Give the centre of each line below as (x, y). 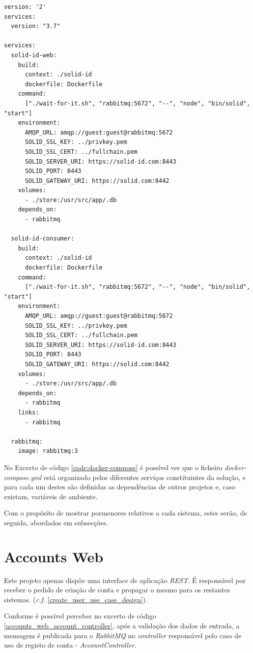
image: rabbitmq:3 (48, 451)
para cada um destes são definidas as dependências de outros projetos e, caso (120, 487)
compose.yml (23, 477)
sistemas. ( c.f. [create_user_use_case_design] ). (76, 599)
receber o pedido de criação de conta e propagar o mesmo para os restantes (117, 590)
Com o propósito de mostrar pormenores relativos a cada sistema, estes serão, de (126, 513)
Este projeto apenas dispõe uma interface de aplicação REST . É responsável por (125, 580)
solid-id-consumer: (43, 239)
